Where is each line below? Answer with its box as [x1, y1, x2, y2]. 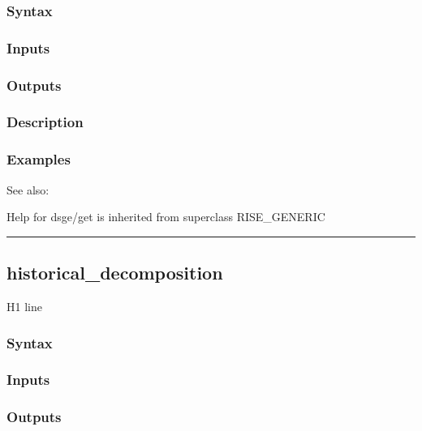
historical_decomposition [6, 260, 223, 285]
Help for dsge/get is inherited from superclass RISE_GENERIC [6, 208, 325, 225]
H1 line [6, 297, 42, 314]
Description [6, 112, 84, 132]
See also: [6, 181, 50, 198]
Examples [6, 149, 71, 169]
